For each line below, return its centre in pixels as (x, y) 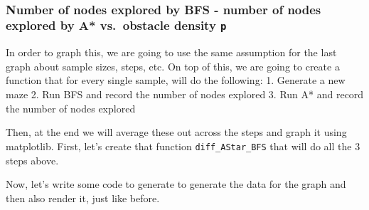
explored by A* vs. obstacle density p (116, 25)
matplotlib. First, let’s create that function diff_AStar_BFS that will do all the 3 (183, 146)
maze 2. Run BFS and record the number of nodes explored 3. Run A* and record (185, 94)
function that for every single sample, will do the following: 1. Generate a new (176, 80)
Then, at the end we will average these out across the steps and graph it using (176, 132)
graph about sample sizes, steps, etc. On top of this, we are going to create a (173, 66)
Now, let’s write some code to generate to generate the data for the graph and (176, 184)
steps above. (32, 160)
